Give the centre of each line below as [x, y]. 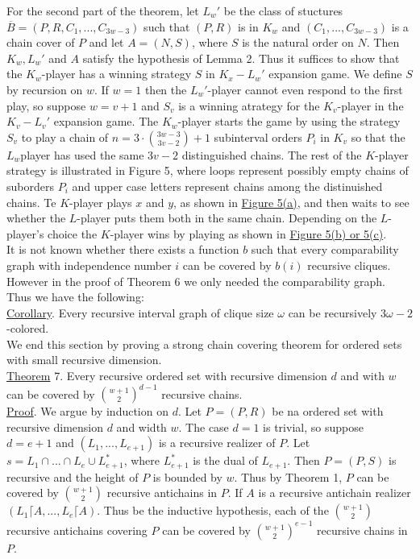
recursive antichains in [162, 493]
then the [166, 89]
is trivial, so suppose [313, 426]
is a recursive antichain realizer [335, 493]
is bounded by [187, 476]
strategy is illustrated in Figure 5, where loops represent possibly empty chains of [208, 170]
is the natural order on [298, 42]
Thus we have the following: [75, 297]
